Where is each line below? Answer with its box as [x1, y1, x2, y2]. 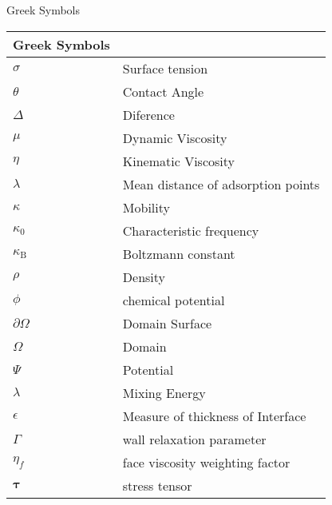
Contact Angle [122, 82, 204, 101]
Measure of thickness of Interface [122, 406, 306, 425]
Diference [122, 105, 175, 124]
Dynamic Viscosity [122, 128, 227, 147]
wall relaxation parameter [122, 429, 267, 448]
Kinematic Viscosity [122, 151, 235, 170]
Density [122, 267, 166, 286]
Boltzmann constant [122, 244, 235, 263]
